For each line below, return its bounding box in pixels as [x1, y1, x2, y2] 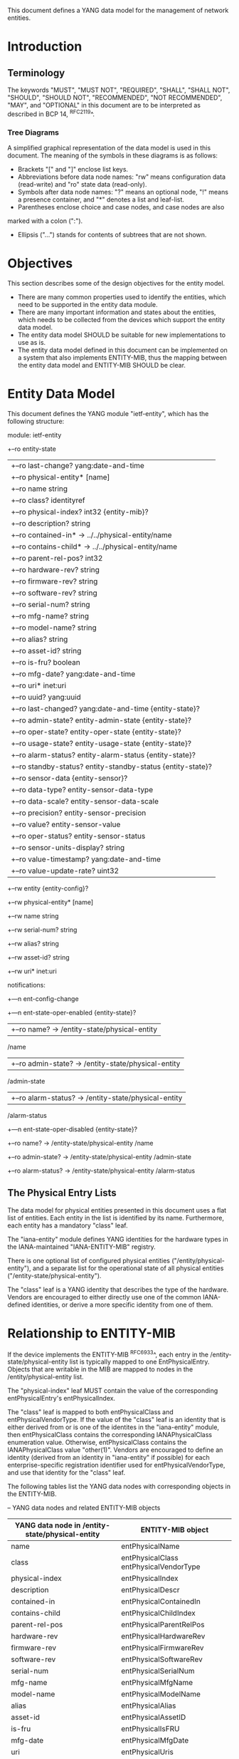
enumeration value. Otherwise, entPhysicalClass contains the [7, 1438, 187, 1447]
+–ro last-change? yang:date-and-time [11, 460, 144, 470]
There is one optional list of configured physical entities [7, 1256, 171, 1265]
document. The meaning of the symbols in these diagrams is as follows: [7, 151, 218, 160]
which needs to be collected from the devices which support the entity [17, 315, 225, 323]
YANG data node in [14, 1520, 81, 1530]
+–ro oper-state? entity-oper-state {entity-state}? [11, 727, 181, 737]
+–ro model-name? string [11, 623, 97, 633]
